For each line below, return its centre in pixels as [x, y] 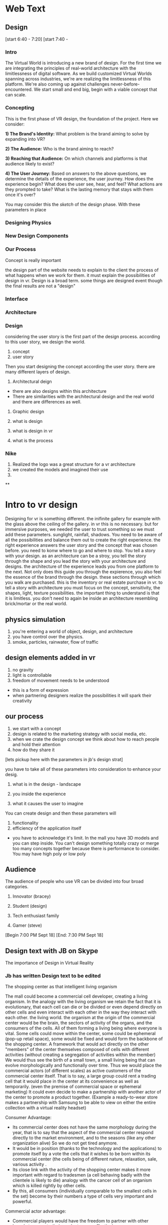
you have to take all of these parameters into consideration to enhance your [83, 769]
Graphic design [28, 411]
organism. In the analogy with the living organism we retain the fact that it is [83, 1002]
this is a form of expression [40, 690]
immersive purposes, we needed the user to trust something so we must [80, 529]
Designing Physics [28, 222]
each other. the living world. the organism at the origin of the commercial [80, 1018]
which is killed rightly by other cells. [49, 1186]
